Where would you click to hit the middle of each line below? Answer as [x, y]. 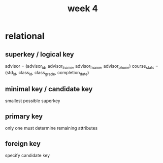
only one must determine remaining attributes [51, 128]
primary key [24, 116]
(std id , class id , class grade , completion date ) [47, 73]
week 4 [83, 9]
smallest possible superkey [33, 101]
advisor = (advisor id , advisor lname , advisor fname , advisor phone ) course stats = [82, 67]
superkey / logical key [40, 54]
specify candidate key [28, 156]
